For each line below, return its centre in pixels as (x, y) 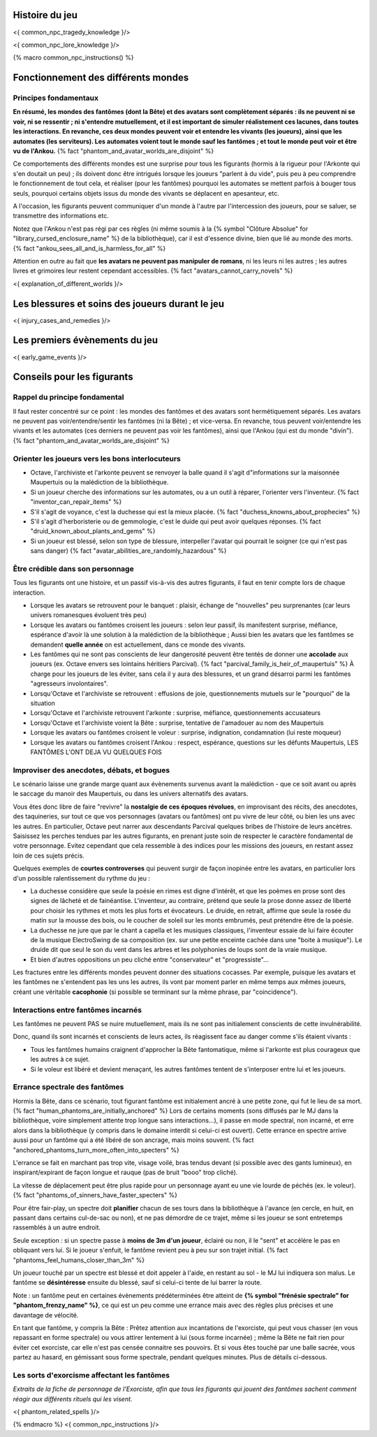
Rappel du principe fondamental (68, 397)
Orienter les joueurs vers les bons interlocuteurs (97, 458)
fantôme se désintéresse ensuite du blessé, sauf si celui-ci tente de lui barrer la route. (137, 1283)
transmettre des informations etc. (61, 216)
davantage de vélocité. (46, 1315)
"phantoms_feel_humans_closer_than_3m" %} (79, 1260)
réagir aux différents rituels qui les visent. (73, 1399)
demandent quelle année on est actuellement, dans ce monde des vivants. (138, 644)
